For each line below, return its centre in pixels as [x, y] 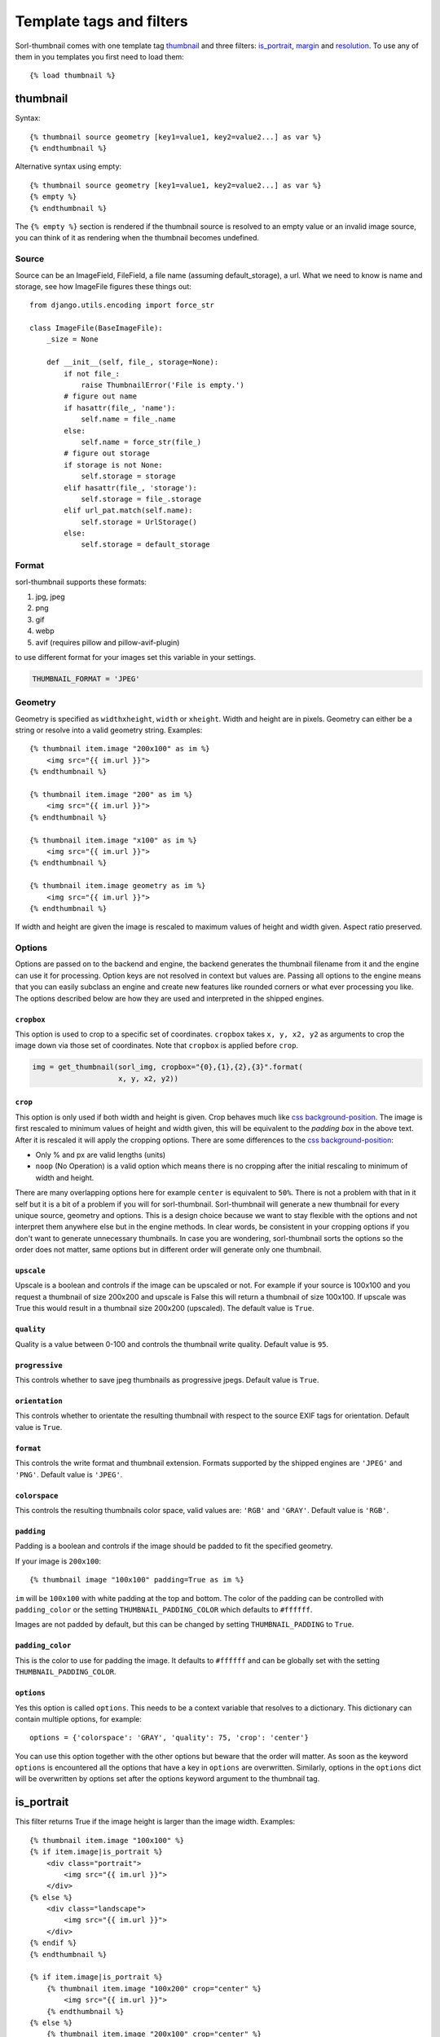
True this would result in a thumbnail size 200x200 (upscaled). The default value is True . [165, 1309]
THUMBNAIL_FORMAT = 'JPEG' [86, 679]
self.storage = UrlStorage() [139, 522]
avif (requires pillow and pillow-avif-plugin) [108, 642]
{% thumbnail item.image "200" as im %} [111, 795]
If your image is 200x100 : [58, 1561]
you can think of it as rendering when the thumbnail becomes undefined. [137, 238]
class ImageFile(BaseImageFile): [96, 328]
